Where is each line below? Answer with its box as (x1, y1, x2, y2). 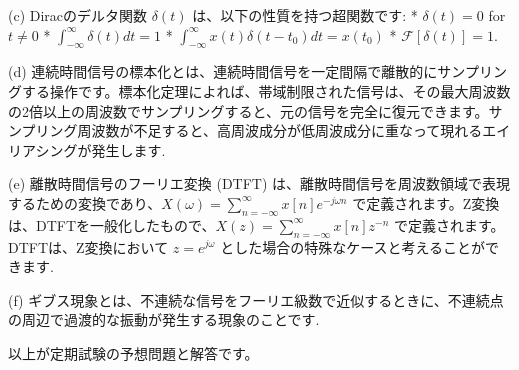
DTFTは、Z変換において (8, 236, 169, 257)
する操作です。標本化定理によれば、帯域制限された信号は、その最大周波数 (21, 80, 511, 101)
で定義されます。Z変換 (352, 192, 500, 213)
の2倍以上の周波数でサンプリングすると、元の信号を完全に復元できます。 (8, 100, 489, 121)
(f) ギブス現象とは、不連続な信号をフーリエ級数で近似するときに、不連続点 (8, 289, 504, 310)
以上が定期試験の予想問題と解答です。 (8, 342, 259, 363)
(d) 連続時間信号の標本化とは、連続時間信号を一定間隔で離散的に (8, 61, 438, 82)
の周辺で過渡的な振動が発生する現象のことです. (8, 309, 320, 330)
